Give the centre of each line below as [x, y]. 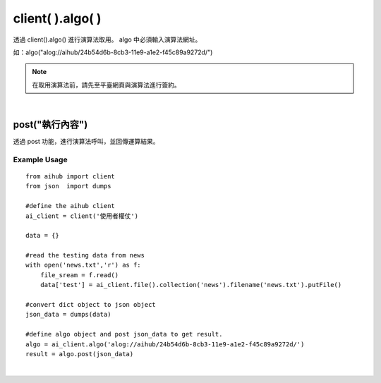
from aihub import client [71, 176]
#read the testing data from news [85, 255]
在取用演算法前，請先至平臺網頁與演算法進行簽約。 [106, 85]
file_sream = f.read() [79, 275]
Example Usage [40, 159]
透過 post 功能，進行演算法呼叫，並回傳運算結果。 [86, 142]
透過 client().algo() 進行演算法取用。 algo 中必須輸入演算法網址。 [107, 39]
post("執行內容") [50, 124]
